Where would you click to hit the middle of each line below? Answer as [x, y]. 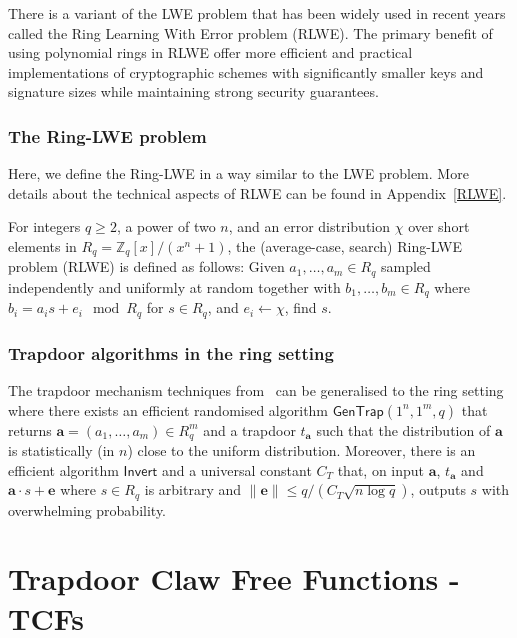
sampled [405, 266]
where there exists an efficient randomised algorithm [168, 409]
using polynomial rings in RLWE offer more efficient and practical [210, 52]
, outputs [438, 489]
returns [30, 429]
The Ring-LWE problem [107, 135]
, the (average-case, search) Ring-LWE [344, 245]
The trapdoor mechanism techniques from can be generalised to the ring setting [256, 390]
